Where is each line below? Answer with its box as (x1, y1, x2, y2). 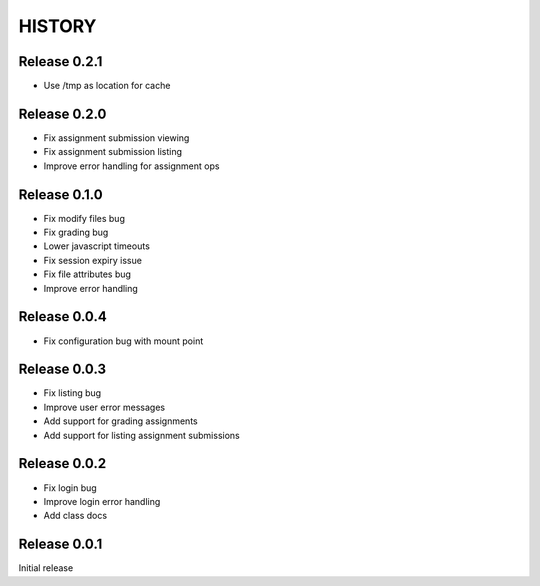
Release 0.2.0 (18, 105, 107, 122)
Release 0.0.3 (18, 361, 107, 378)
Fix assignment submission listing (43, 146, 183, 158)
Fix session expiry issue (43, 254, 142, 266)
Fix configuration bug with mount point (43, 335, 204, 347)
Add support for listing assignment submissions (43, 429, 240, 441)
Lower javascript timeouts (43, 240, 150, 252)
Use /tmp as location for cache (43, 80, 171, 92)
